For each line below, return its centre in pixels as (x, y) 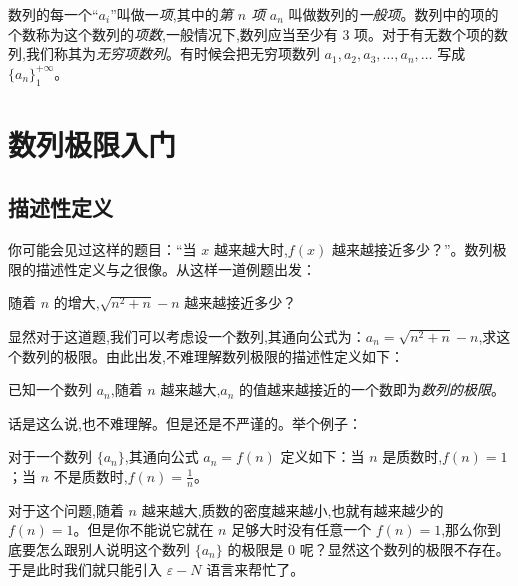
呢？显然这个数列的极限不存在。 (404, 548)
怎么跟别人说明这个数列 (112, 548)
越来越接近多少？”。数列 (412, 249)
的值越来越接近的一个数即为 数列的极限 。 (372, 389)
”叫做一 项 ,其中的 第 (171, 14)
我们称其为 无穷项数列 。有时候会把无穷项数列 (172, 53)
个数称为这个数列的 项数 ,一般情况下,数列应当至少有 (173, 33)
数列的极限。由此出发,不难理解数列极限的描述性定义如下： (212, 355)
